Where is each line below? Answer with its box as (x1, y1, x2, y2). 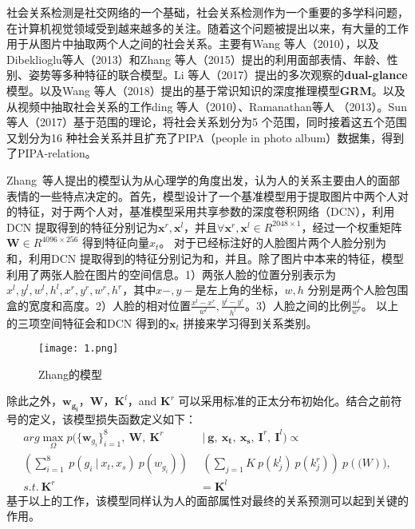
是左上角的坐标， (195, 281, 285, 298)
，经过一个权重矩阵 (301, 218, 402, 235)
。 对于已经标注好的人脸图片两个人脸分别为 (159, 234, 387, 251)
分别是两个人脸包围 (307, 281, 409, 298)
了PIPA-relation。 (6, 145, 97, 161)
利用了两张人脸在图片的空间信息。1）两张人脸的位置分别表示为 (6, 265, 336, 282)
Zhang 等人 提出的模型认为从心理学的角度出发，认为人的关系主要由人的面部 (6, 171, 401, 188)
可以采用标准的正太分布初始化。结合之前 (178, 392, 391, 409)
